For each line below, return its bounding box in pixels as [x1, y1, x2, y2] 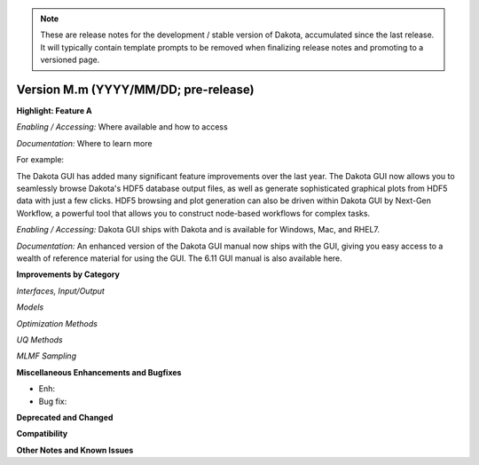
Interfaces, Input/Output [16, 285, 106, 296]
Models [16, 302, 44, 312]
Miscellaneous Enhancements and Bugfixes [16, 366, 182, 377]
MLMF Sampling [16, 351, 77, 361]
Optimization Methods [16, 318, 98, 328]
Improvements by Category [16, 269, 120, 280]
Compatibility [16, 429, 68, 439]
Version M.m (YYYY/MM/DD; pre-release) [16, 82, 255, 97]
